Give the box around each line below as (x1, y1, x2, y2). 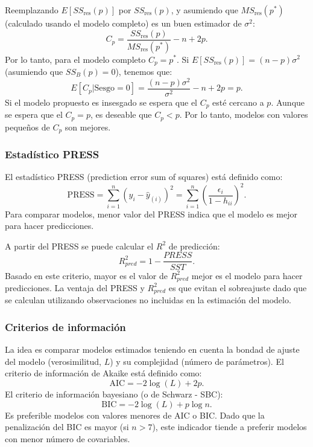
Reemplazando (5, 4, 58, 16)
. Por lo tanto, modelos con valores (179, 108, 308, 121)
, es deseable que (90, 108, 152, 121)
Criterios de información (5, 319, 126, 334)
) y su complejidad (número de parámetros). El (110, 355, 284, 367)
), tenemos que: (115, 65, 172, 77)
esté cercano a (212, 95, 264, 108)
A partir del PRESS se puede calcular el (5, 239, 154, 252)
